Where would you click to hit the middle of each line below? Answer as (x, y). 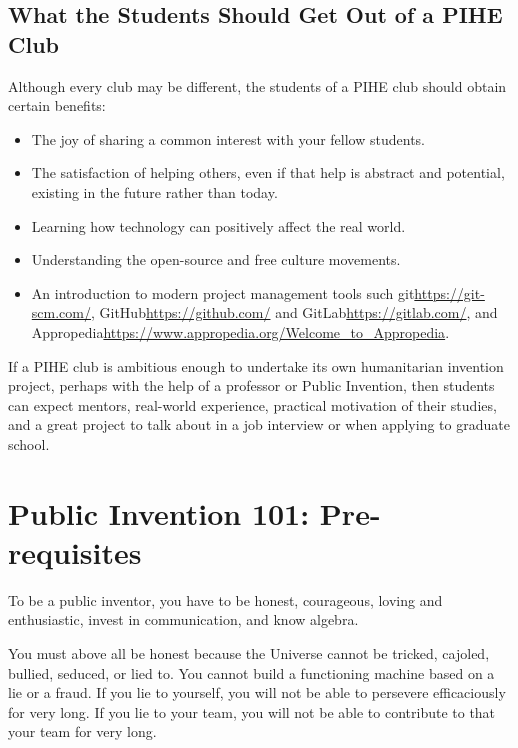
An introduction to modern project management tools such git (223, 292)
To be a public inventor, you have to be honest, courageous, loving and (225, 599)
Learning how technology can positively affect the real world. (218, 225)
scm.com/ (61, 312)
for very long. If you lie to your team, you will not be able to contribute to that (252, 711)
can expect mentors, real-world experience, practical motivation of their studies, (252, 404)
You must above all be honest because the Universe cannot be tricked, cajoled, (249, 653)
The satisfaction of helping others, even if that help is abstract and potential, (268, 172)
